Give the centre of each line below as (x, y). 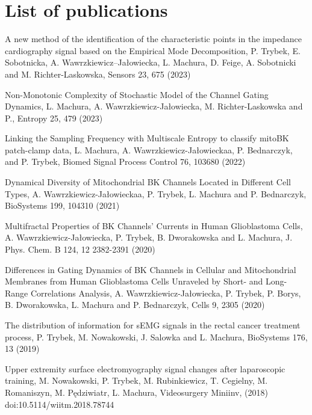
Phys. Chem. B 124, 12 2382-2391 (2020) (80, 249)
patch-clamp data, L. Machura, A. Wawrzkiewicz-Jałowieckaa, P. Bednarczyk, (149, 149)
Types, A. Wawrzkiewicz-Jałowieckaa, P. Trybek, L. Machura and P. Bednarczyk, (156, 193)
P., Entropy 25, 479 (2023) (54, 118)
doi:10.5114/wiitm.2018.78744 (60, 404)
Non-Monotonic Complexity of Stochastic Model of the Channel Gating (137, 94)
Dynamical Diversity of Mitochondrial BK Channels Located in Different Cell (148, 182)
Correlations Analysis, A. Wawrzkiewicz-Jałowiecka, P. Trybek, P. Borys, (166, 293)
